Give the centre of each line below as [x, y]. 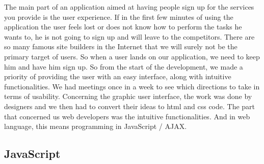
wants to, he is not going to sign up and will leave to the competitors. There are [129, 36]
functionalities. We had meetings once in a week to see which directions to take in [132, 86]
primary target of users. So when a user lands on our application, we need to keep [132, 56]
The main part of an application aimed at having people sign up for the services [129, 7]
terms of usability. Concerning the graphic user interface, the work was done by [128, 96]
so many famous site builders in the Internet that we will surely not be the [121, 46]
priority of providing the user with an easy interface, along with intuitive [118, 76]
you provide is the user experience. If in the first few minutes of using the [119, 17]
